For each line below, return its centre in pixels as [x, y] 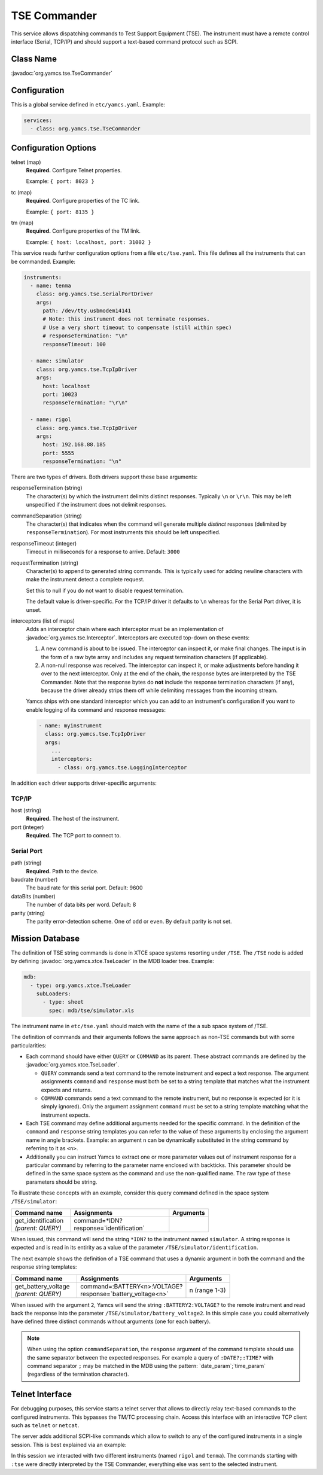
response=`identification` [109, 1228]
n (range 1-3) [208, 1290]
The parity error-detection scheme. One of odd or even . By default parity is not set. [129, 921]
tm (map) [22, 223]
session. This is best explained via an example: [69, 1444]
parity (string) [28, 913]
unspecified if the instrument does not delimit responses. [96, 505]
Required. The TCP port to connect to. [74, 836]
